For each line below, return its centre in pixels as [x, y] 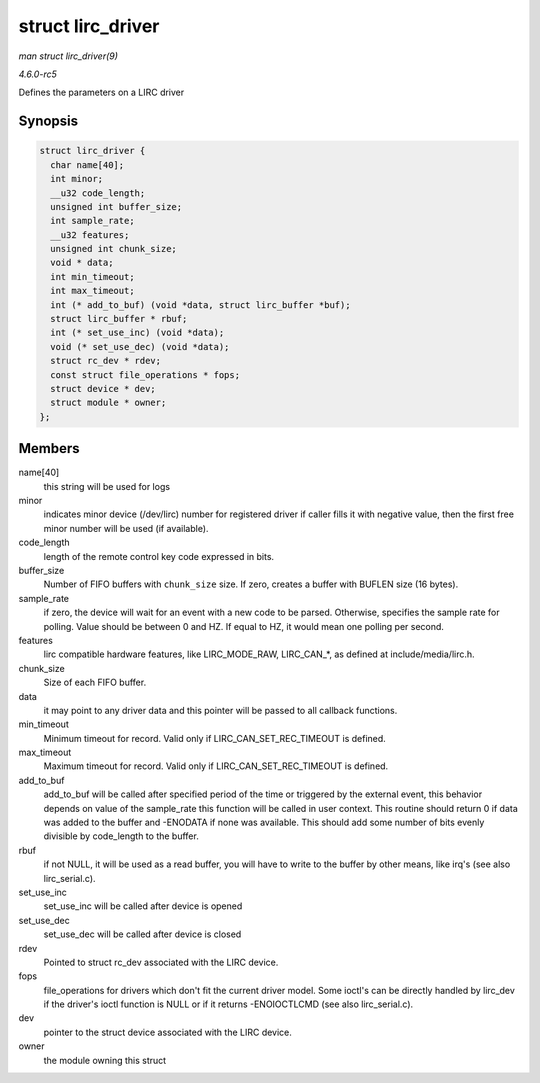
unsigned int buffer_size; [116, 206]
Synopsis [48, 121]
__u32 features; [90, 234]
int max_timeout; [92, 291]
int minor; [77, 179]
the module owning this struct [105, 1060]
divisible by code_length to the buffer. [121, 836]
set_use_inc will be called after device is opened [143, 906]
